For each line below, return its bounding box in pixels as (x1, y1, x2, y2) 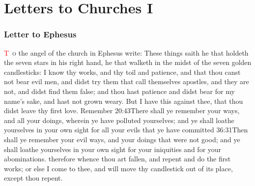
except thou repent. (4, 173, 63, 183)
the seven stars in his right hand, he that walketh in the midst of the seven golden (4, 57, 252, 67)
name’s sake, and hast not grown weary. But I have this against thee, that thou (4, 95, 243, 106)
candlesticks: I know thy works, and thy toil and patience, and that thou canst (4, 66, 241, 77)
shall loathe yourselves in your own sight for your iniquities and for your (4, 144, 222, 154)
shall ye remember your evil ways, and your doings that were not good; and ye (4, 134, 240, 144)
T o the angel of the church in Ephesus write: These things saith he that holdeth (4, 47, 249, 58)
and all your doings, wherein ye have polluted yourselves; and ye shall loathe (4, 115, 234, 125)
